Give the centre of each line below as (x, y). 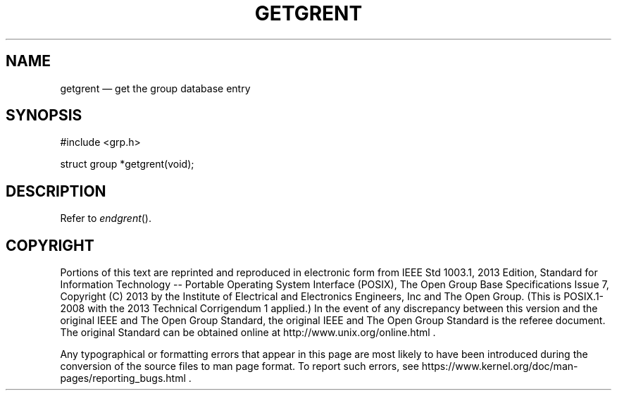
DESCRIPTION (56, 191)
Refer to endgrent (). (106, 218)
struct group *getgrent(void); (127, 164)
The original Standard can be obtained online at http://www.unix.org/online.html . (248, 333)
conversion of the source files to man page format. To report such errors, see (239, 366)
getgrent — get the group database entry (155, 88)
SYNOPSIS (44, 116)
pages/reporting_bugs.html (123, 378)
